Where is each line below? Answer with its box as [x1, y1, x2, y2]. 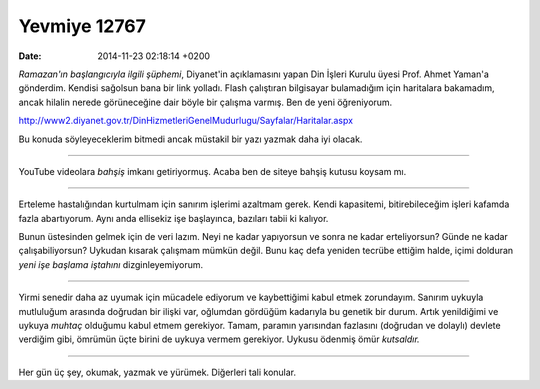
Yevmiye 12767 [18, 15, 147, 37]
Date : [18, 50, 42, 62]
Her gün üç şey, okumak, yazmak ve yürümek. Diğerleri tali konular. [18, 366, 297, 378]
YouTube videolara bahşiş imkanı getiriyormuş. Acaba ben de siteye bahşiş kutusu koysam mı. [18, 165, 407, 177]
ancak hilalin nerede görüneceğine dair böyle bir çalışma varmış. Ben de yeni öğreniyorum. [18, 96, 393, 108]
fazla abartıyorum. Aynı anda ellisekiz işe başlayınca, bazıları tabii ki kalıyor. [18, 212, 329, 224]
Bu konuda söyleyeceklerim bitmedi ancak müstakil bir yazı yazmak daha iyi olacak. [18, 133, 363, 145]
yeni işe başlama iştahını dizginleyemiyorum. [18, 258, 204, 270]
